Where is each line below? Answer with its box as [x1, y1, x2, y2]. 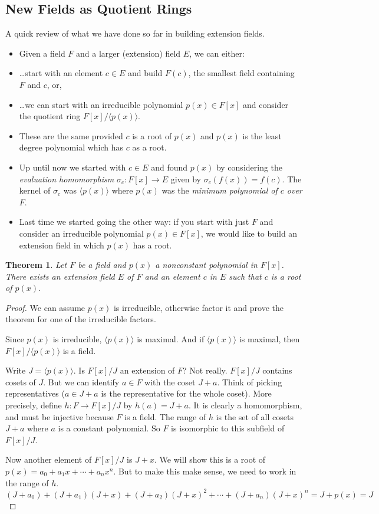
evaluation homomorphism [19, 172, 114, 185]
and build [127, 67, 163, 79]
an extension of [120, 364, 175, 377]
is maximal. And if [137, 333, 205, 345]
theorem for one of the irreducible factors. [5, 313, 156, 325]
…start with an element [19, 67, 103, 79]
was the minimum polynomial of [162, 184, 278, 197]
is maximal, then [239, 333, 300, 345]
